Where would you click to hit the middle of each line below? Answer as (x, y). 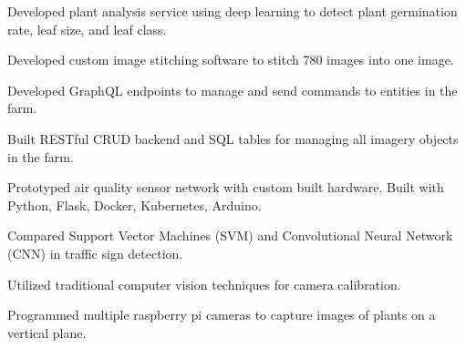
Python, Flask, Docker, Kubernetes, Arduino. (135, 205)
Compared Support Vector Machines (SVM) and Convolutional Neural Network (230, 235)
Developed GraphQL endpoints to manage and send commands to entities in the (233, 90)
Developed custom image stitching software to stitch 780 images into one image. (231, 60)
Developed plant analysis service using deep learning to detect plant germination (233, 11)
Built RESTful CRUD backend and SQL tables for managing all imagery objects (233, 138)
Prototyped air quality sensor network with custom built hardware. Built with (226, 187)
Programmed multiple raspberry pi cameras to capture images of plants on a (222, 315)
